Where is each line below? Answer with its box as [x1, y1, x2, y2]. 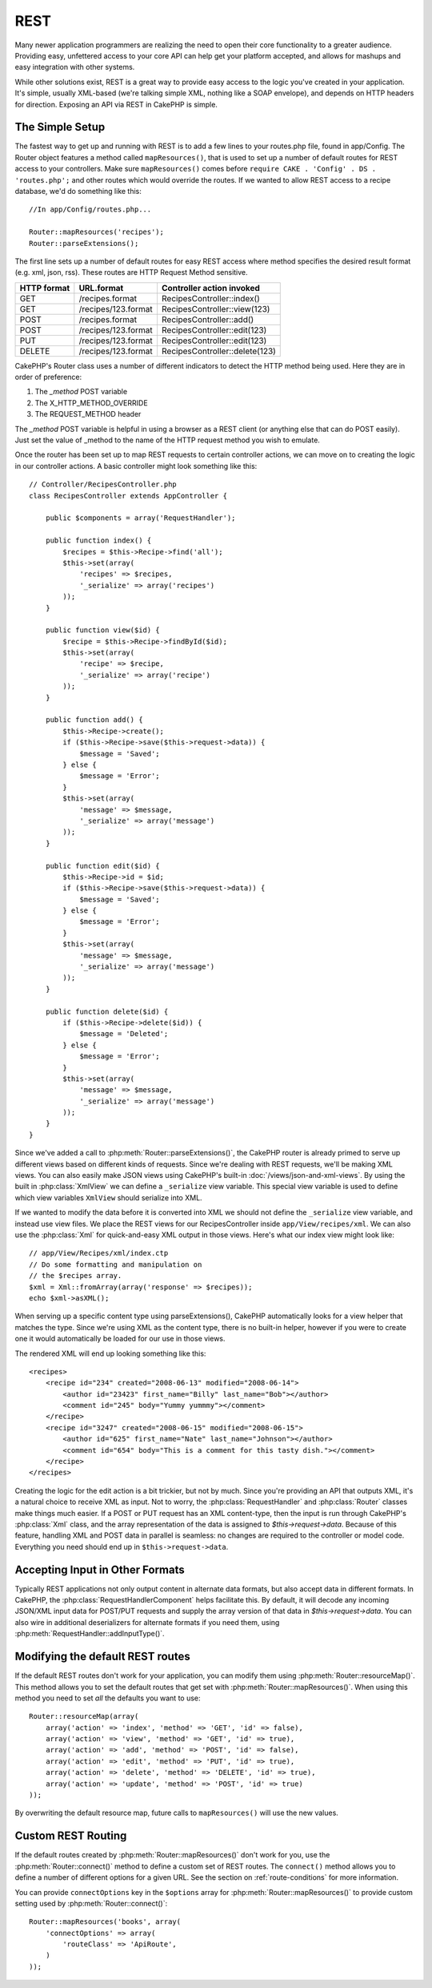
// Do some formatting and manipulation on [29, 1260, 202, 1269]
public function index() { [45, 536, 152, 545]
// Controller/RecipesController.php [29, 480, 178, 489]
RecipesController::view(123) [161, 303, 270, 314]
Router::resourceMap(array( [29, 1712, 139, 1721]
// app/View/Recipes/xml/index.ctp [29, 1248, 169, 1258]
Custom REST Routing [14, 1829, 127, 1843]
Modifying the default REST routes [14, 1650, 191, 1663]
